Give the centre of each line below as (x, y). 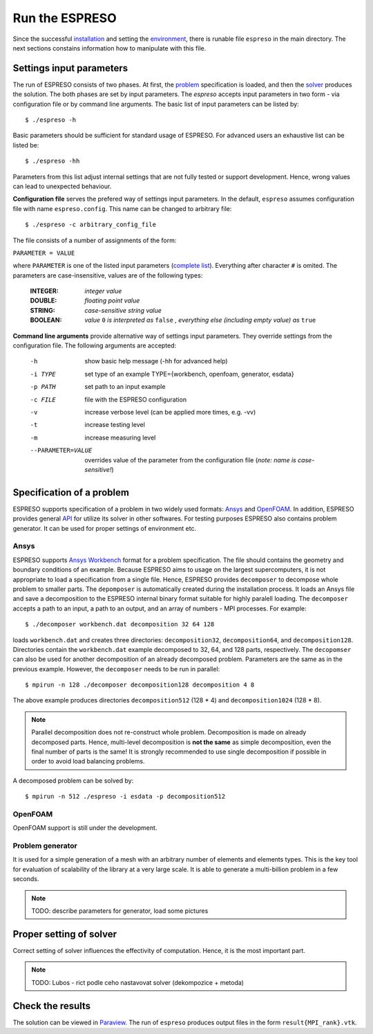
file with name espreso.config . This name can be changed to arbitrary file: (122, 208)
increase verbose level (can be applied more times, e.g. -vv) (170, 412)
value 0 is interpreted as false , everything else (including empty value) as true (200, 320)
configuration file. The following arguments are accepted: (95, 345)
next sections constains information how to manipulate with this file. (109, 48)
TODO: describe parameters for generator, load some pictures (120, 911)
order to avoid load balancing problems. (88, 761)
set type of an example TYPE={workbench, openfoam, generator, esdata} (189, 374)
